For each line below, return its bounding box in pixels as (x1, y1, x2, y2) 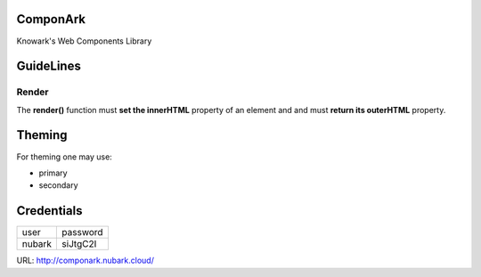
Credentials (16, 203, 83, 218)
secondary (38, 180, 79, 191)
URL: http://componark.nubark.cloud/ (16, 255, 155, 266)
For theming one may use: (16, 151, 113, 162)
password (61, 226, 103, 239)
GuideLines (16, 59, 82, 74)
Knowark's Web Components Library (16, 36, 152, 46)
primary (38, 167, 68, 178)
